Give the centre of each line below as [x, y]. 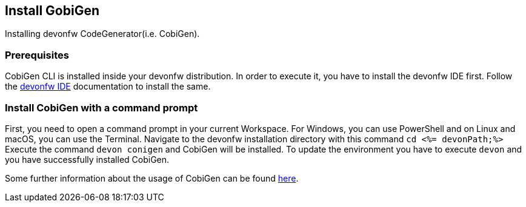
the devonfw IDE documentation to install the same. [108, 87]
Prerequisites [37, 55]
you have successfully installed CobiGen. [87, 159]
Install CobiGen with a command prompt [102, 107]
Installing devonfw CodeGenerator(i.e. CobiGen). [102, 34]
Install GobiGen [52, 11]
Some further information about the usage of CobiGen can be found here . [152, 178]
